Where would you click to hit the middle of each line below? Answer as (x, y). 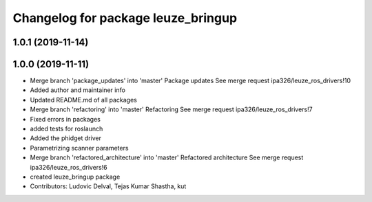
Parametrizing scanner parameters (79, 148)
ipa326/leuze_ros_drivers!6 (69, 167)
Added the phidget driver (65, 138)
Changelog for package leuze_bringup (125, 18)
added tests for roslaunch (66, 129)
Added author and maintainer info (77, 90)
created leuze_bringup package (75, 177)
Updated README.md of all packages (83, 100)
